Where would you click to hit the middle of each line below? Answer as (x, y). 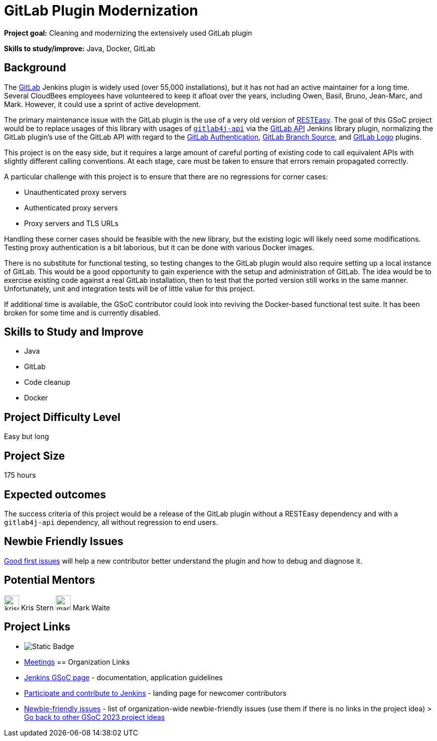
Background (35, 68)
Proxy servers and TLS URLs (71, 223)
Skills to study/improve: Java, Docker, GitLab (80, 48)
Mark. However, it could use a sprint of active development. (102, 104)
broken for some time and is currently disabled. (82, 312)
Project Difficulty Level (62, 417)
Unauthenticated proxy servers (75, 192)
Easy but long (27, 437)
